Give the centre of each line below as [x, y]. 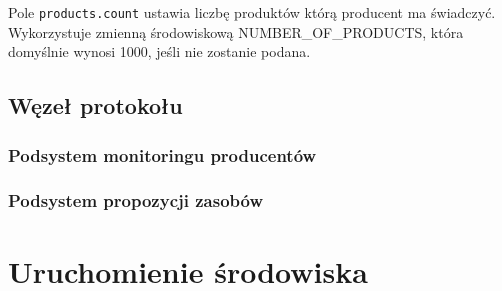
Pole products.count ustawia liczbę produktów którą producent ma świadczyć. [252, 12]
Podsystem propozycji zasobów [136, 200]
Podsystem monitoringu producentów [162, 154]
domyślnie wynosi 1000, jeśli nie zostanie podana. [159, 51]
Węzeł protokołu [95, 105]
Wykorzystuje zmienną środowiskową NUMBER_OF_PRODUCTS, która [236, 31]
